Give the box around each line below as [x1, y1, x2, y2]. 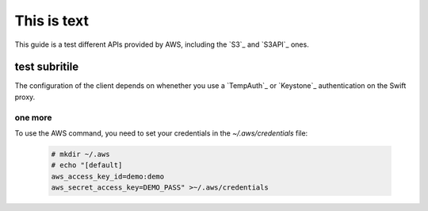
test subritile [14, 60, 79, 74]
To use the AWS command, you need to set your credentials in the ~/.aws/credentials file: [14, 128, 308, 138]
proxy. [14, 92, 36, 102]
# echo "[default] [51, 161, 123, 170]
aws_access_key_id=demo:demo [51, 171, 165, 181]
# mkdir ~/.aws [51, 149, 110, 159]
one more [14, 112, 52, 123]
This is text [14, 12, 89, 29]
